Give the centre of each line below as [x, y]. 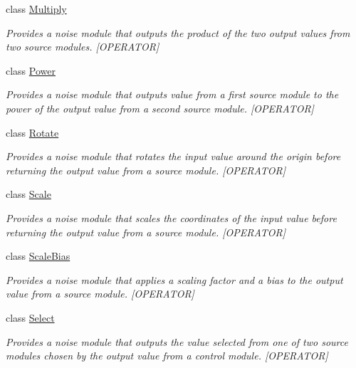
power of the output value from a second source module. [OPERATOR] [160, 108]
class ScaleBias [38, 256]
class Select [30, 317]
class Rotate [32, 132]
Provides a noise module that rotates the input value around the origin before [173, 156]
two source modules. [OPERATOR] [83, 47]
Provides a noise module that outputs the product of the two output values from [178, 32]
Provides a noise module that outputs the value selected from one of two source [177, 341]
